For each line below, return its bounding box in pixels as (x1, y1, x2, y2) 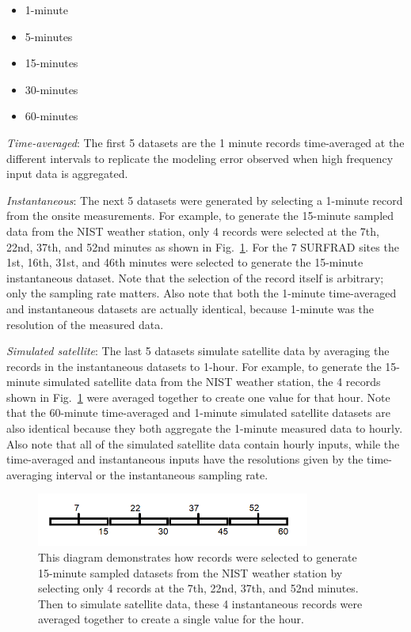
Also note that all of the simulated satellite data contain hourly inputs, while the (6, 435, 400, 452)
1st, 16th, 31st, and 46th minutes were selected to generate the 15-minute (6, 254, 363, 271)
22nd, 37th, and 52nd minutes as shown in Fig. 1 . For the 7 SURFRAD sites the (6, 238, 399, 255)
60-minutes (25, 108, 78, 124)
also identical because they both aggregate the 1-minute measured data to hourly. (6, 420, 403, 437)
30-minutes (25, 81, 78, 97)
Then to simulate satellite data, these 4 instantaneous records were (38, 595, 363, 611)
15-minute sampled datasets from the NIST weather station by (38, 564, 343, 581)
